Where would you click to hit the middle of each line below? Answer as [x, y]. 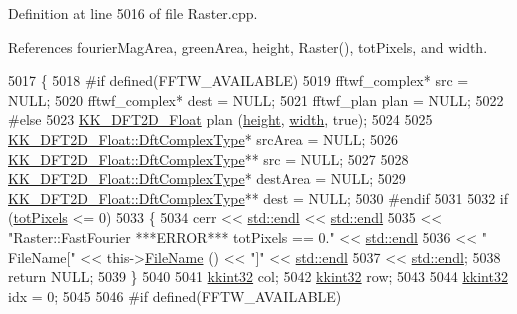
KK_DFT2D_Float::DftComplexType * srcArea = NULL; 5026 [203, 138]
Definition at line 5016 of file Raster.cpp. [133, 13]
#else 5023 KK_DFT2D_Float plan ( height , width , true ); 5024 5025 [220, 119]
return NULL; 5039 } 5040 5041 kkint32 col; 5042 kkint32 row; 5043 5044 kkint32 [258, 276]
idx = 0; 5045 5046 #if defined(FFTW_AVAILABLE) [175, 295]
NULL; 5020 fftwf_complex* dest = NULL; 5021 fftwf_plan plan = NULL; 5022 [256, 99]
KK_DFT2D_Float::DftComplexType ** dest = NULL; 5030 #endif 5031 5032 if [258, 197]
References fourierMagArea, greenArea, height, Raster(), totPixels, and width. [248, 46]
